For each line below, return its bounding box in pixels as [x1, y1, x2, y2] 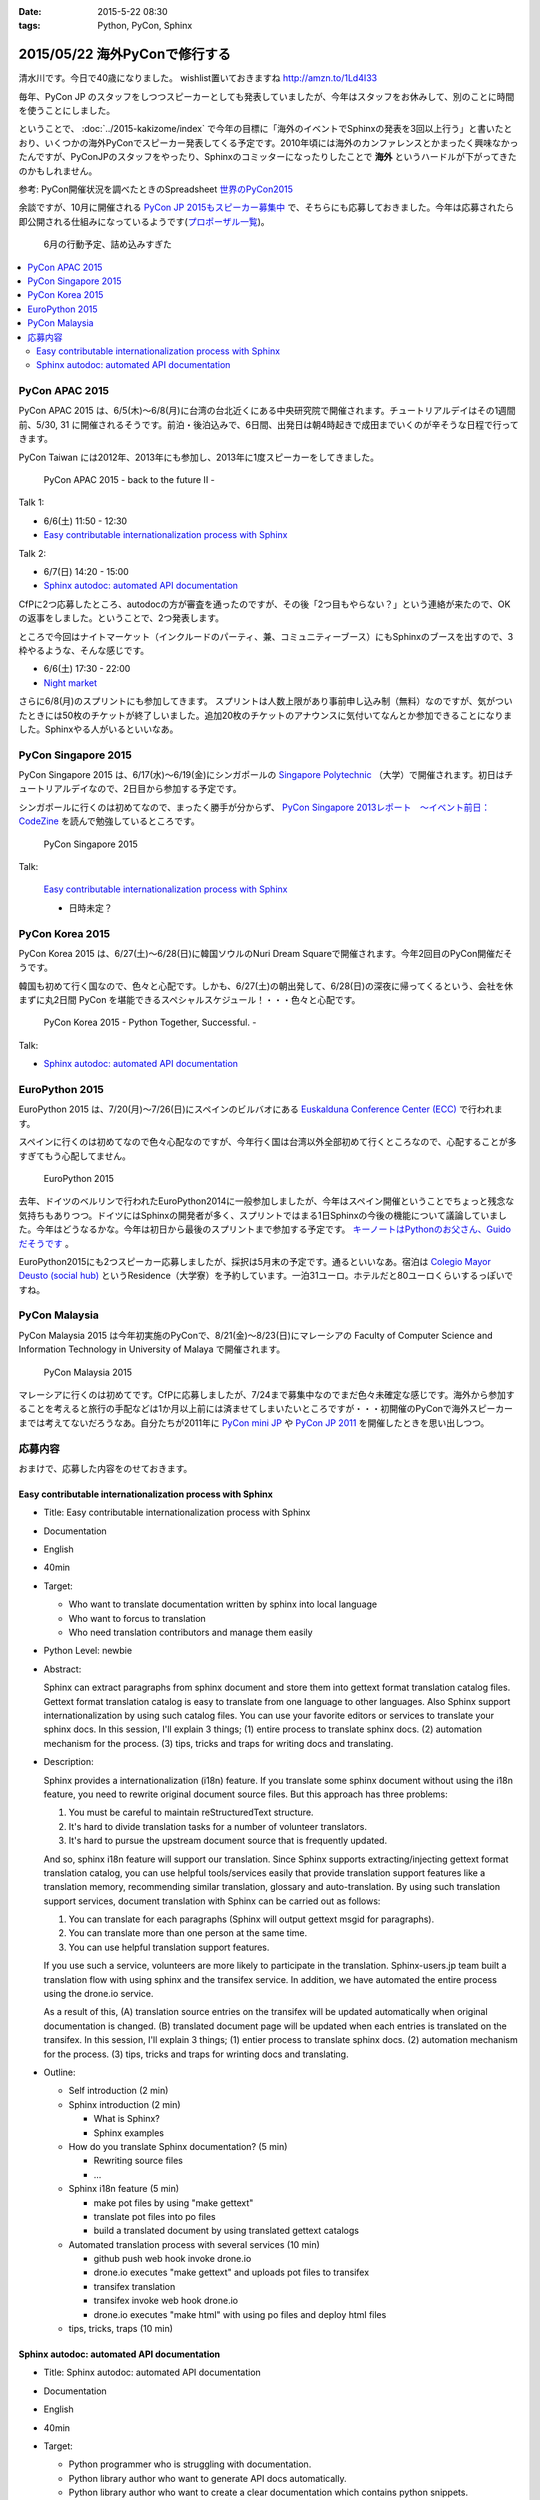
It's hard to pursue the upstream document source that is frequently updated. [68, 1835, 388, 1847]
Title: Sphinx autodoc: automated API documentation [43, 2366, 262, 2379]
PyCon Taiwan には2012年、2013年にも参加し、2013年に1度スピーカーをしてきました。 [18, 451, 380, 463]
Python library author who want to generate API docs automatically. [68, 2472, 347, 2484]
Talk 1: [18, 496, 45, 509]
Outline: [43, 2066, 76, 2078]
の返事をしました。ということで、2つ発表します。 [18, 612, 225, 624]
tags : [18, 20, 41, 32]
